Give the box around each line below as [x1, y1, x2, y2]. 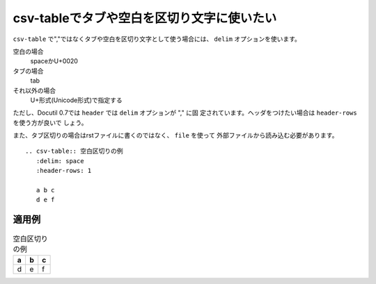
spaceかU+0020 [30, 57, 78, 65]
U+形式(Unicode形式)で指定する [30, 96, 123, 104]
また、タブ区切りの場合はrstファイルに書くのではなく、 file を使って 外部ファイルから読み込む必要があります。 [13, 131, 338, 140]
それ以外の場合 [13, 86, 56, 94]
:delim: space [36, 157, 84, 165]
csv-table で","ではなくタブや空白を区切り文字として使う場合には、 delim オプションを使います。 [13, 35, 301, 43]
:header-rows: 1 [36, 167, 92, 175]
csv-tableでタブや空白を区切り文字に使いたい [13, 10, 277, 26]
